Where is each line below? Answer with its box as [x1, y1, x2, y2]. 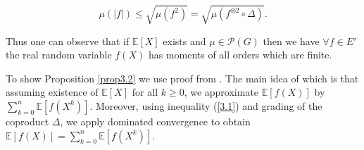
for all [132, 85, 158, 99]
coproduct [6, 113, 49, 128]
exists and [163, 33, 206, 48]
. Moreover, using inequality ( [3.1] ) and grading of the [89, 98, 322, 113]
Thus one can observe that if [6, 33, 130, 48]
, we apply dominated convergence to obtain [60, 113, 251, 128]
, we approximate [184, 85, 259, 99]
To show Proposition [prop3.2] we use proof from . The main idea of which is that [6, 70, 359, 85]
